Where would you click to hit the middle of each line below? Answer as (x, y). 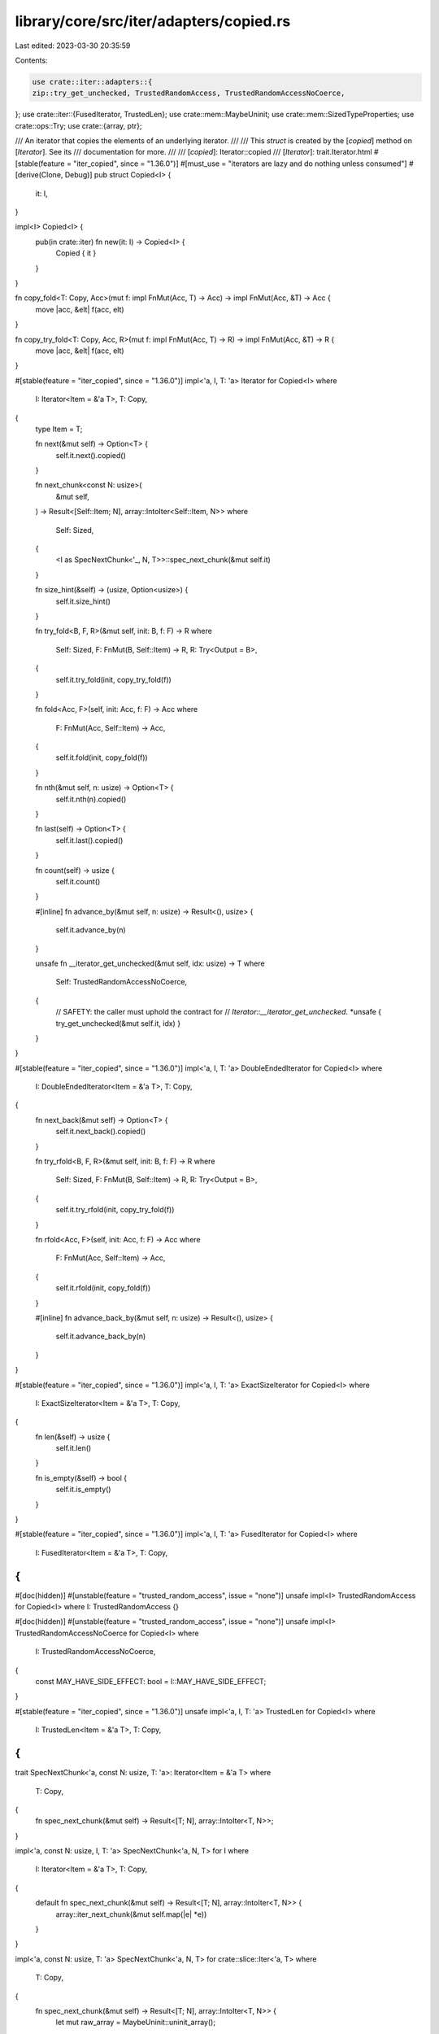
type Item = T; (59, 429)
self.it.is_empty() (83, 1490)
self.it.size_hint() (83, 601)
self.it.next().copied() (91, 455)
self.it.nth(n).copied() (91, 799)
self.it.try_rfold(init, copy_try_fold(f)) (115, 1210)
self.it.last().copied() (89, 840)
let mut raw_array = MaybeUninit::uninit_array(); (135, 2023)
